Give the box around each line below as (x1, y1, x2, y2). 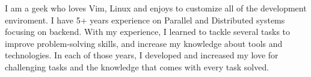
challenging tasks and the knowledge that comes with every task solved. (5, 60, 269, 73)
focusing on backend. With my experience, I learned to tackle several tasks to (5, 25, 291, 38)
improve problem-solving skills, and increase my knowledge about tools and (5, 37, 283, 49)
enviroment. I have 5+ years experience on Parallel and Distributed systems (5, 13, 285, 26)
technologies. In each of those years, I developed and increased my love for (5, 49, 279, 61)
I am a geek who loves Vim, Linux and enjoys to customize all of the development (5, 2, 307, 14)
